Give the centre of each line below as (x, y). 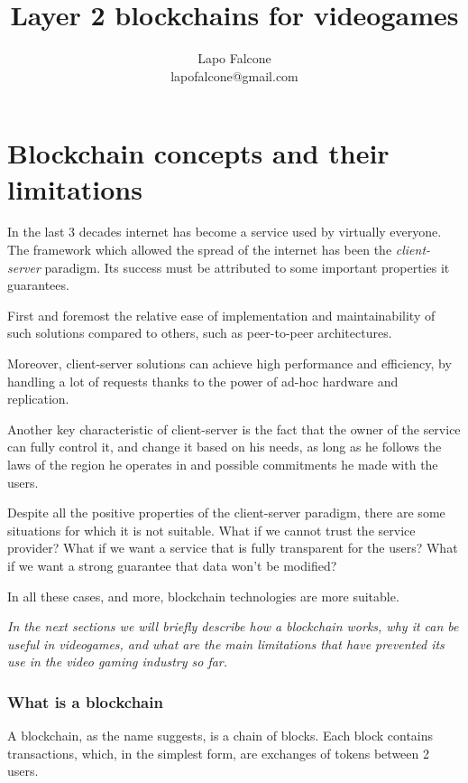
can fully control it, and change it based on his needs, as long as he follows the (225, 447)
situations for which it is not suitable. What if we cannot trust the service (211, 530)
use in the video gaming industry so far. (118, 662)
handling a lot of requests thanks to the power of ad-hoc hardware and (203, 381)
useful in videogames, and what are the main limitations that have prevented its (226, 643)
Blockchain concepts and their (198, 153)
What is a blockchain (85, 701)
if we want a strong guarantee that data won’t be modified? (172, 565)
